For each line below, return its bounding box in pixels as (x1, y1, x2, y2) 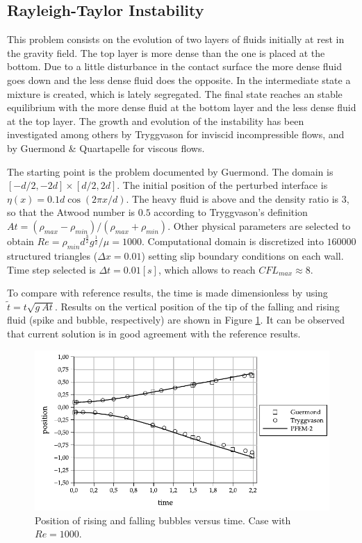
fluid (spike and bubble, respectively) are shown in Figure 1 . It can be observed (7, 312, 345, 327)
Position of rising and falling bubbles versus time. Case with (35, 512, 291, 527)
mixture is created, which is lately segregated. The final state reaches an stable (7, 86, 343, 101)
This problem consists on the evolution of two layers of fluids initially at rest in (7, 32, 345, 47)
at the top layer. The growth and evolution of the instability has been (7, 113, 304, 128)
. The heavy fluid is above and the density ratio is (126, 191, 339, 206)
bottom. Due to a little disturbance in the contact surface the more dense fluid (7, 59, 342, 74)
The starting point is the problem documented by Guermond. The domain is (7, 164, 334, 178)
